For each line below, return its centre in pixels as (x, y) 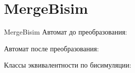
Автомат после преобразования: (51, 48)
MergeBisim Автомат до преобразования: (66, 32)
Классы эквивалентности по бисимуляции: (68, 65)
